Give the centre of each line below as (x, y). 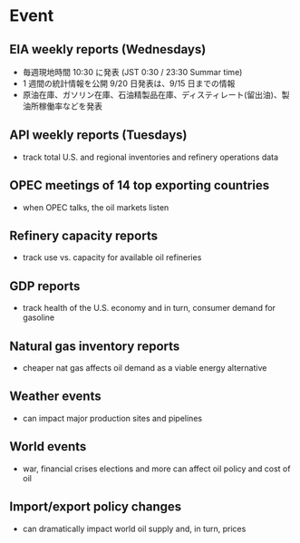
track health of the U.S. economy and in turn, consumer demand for (149, 308)
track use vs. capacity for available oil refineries (112, 257)
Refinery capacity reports (84, 236)
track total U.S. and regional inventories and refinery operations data (150, 157)
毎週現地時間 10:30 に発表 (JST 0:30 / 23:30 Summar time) (132, 72)
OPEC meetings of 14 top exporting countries (140, 185)
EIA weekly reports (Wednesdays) (108, 49)
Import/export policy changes (96, 507)
